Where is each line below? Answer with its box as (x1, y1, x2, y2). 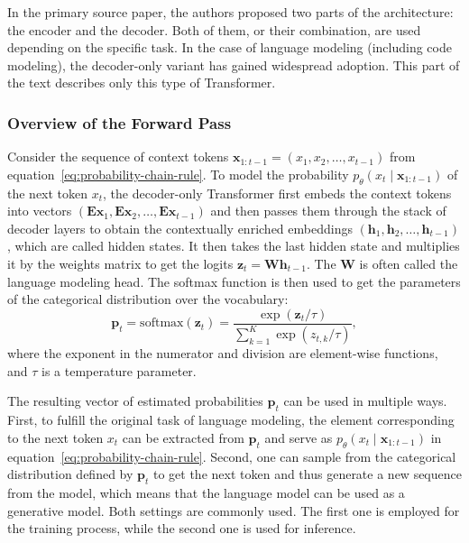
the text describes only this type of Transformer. (7, 73, 276, 92)
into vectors (7, 201, 72, 220)
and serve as (264, 428, 333, 446)
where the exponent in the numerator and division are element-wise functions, (7, 344, 438, 363)
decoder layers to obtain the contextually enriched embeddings (7, 218, 353, 237)
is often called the (359, 253, 458, 272)
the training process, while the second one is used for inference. (7, 519, 356, 538)
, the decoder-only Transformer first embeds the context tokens (103, 183, 452, 202)
